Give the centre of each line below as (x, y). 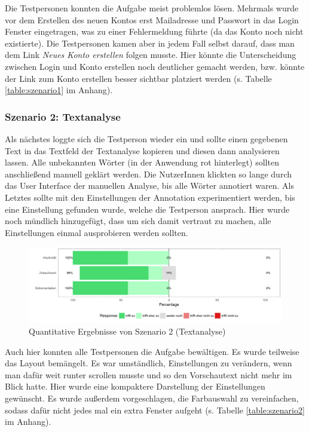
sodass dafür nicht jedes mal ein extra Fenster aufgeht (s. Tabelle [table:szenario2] (155, 410)
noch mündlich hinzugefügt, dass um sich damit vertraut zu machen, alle (138, 221)
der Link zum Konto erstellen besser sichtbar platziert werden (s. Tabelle (138, 78)
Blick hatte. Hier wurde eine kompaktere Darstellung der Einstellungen (135, 386)
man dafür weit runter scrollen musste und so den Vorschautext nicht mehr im (149, 374)
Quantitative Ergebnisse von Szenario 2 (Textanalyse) (127, 331)
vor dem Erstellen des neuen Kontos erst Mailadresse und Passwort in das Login (152, 19)
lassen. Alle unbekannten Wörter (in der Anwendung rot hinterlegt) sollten (142, 162)
